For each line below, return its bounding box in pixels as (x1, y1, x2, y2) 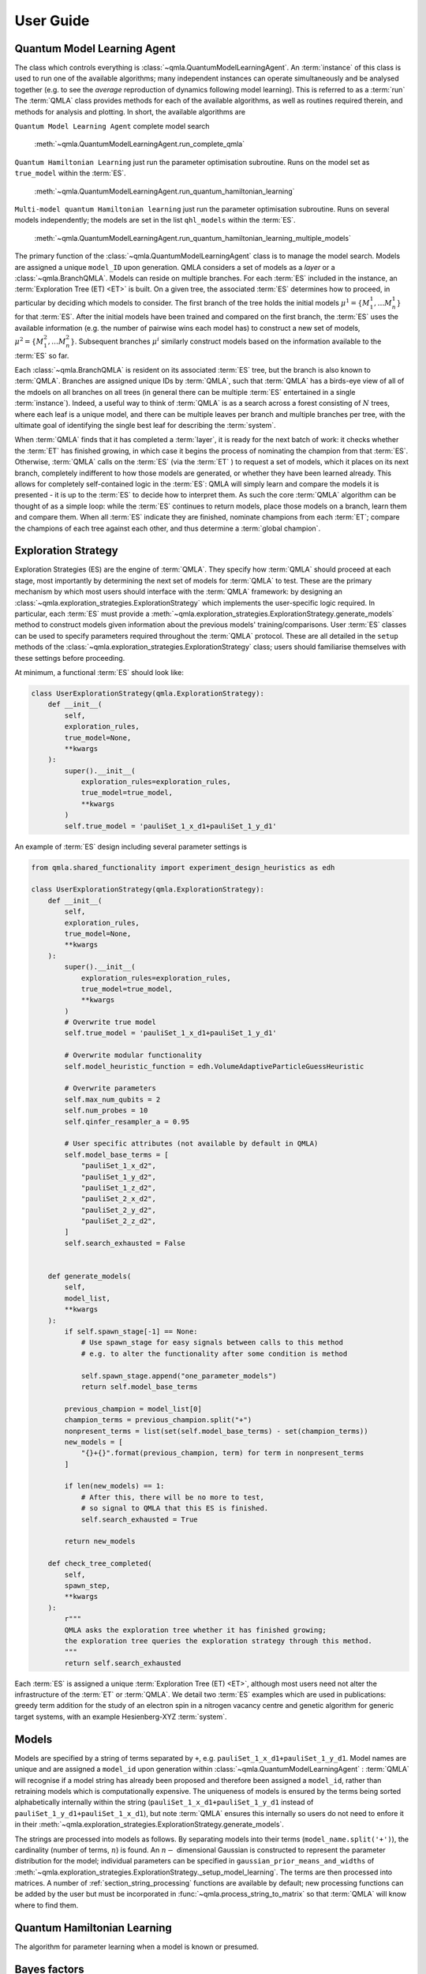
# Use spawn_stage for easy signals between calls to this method (80, 1338, 343, 1347)
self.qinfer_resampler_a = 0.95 (64, 1117, 189, 1126)
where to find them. (14, 1900, 79, 1910)
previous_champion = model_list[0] (64, 1404, 203, 1413)
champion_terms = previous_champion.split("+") (64, 1416, 252, 1424)
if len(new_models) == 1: (64, 1481, 165, 1491)
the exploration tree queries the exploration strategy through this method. (64, 1636, 372, 1646)
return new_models (64, 1537, 136, 1546)
